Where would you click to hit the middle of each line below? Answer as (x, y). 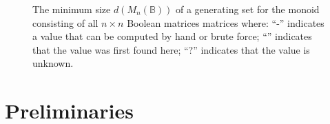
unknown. (53, 63)
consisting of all (65, 22)
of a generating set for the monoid (247, 9)
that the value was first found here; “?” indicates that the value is (171, 49)
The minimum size (72, 9)
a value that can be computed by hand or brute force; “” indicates (172, 36)
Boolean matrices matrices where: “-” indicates (226, 22)
